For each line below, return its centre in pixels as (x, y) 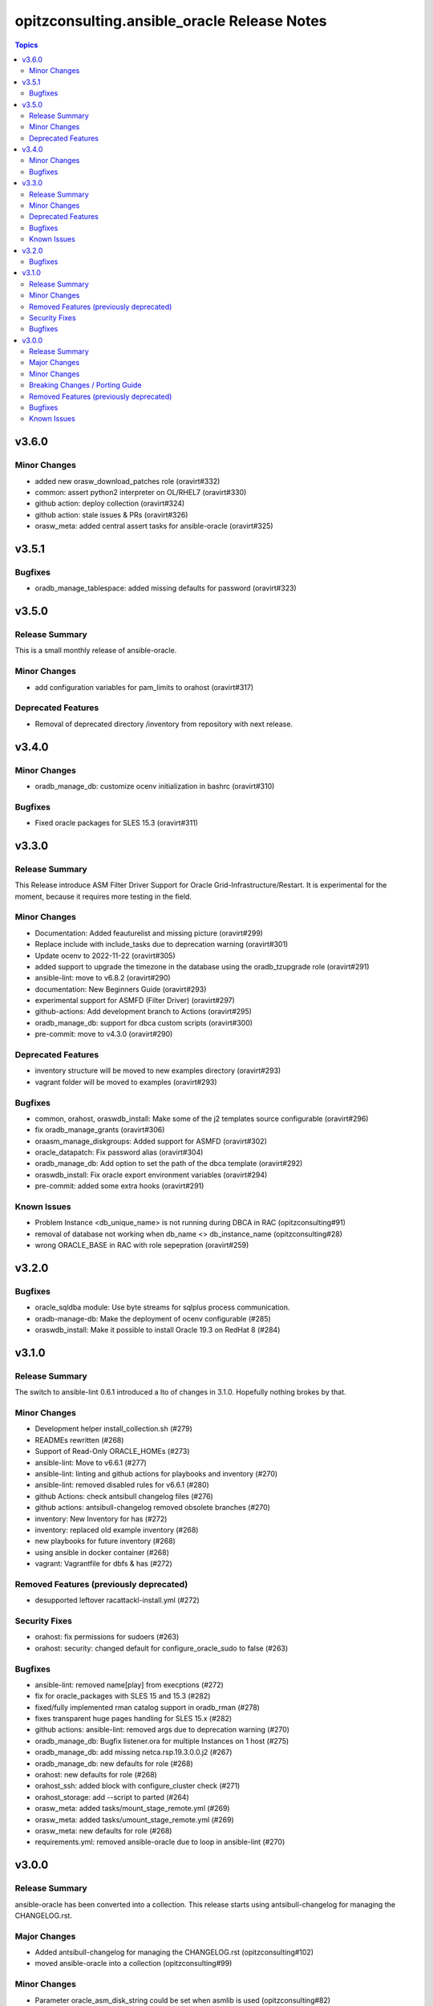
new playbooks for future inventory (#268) (105, 1541)
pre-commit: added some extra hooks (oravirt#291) (119, 1186)
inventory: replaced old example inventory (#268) (117, 1529)
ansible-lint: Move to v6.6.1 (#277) (91, 1462)
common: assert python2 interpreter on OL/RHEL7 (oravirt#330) (141, 492)
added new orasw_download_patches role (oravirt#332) (127, 481)
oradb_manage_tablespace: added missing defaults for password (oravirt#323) (166, 588)
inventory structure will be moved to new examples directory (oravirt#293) (158, 1070)
